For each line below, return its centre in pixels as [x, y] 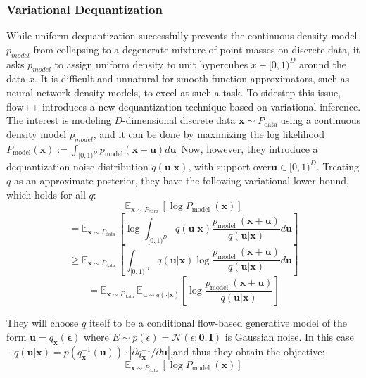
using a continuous [320, 120]
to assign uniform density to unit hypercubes [151, 64]
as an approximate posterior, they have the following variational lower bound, [181, 180]
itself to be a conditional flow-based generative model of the [218, 323]
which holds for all [46, 194]
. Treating [337, 166]
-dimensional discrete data [179, 120]
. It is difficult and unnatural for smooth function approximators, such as [192, 78]
